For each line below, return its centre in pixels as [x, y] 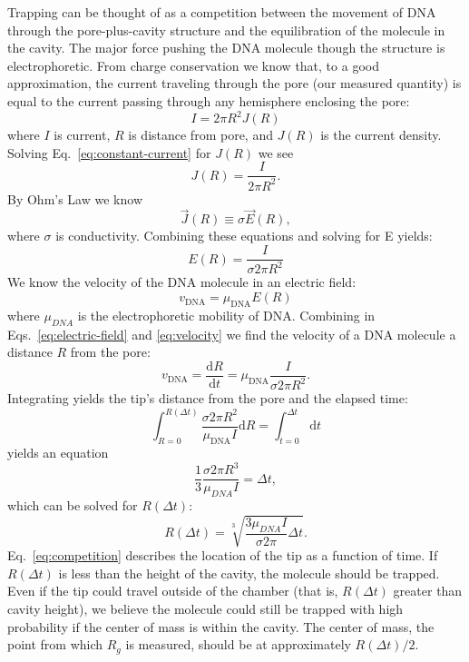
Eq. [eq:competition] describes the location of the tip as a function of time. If [223, 555]
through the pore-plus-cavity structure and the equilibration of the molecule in [226, 30]
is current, [82, 135]
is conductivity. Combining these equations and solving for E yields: [244, 236]
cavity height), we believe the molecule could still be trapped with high [205, 608]
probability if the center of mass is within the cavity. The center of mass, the [221, 626]
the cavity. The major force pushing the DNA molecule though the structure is [226, 48]
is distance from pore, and [200, 135]
